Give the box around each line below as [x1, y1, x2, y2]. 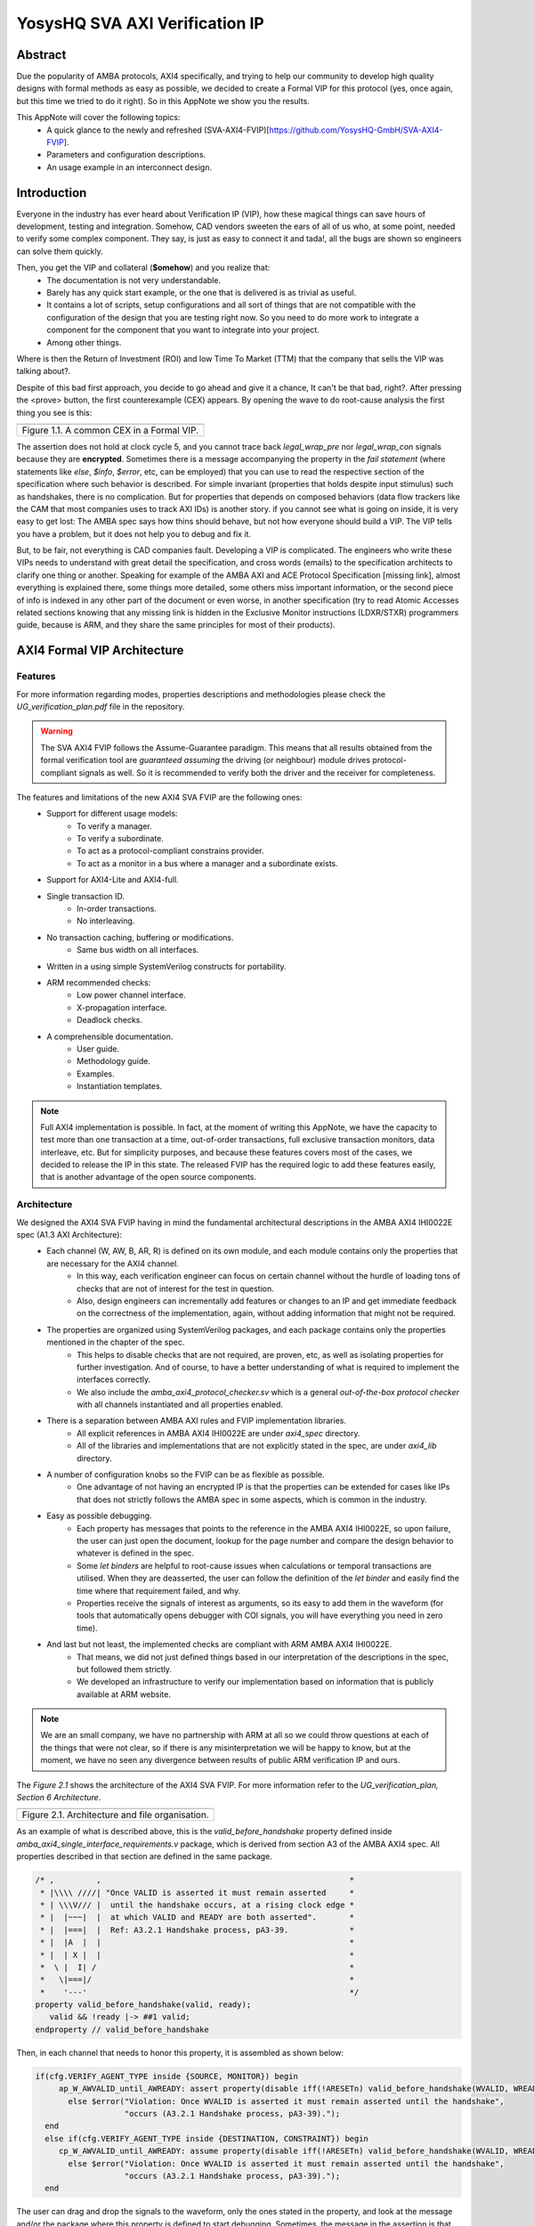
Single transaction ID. [46, 890, 125, 901]
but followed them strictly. [77, 1663, 173, 1674]
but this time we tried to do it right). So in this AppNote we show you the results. [16, 95, 311, 106]
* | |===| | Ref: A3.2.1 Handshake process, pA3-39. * [40, 1924, 355, 1935]
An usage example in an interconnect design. [46, 161, 213, 173]
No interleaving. [77, 915, 135, 926]
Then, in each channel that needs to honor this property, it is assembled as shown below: [16, 2047, 344, 2058]
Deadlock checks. [77, 1015, 142, 1026]
